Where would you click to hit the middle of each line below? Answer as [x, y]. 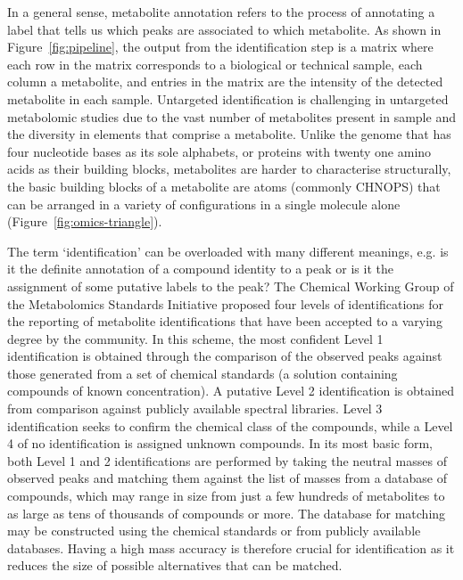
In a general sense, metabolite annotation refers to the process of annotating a [221, 12]
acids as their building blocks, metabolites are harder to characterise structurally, [229, 169]
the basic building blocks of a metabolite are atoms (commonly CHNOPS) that [224, 186]
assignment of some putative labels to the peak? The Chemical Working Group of [231, 286]
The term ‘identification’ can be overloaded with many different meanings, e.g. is [228, 251]
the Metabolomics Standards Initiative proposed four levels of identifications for [226, 303]
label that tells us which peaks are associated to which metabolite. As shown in [224, 29]
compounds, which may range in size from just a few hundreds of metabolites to [226, 496]
